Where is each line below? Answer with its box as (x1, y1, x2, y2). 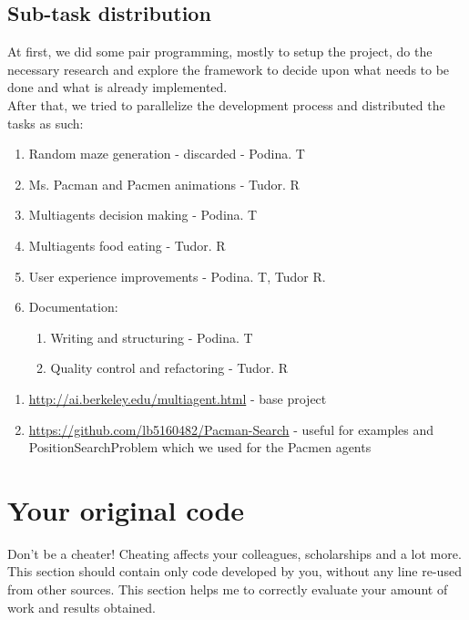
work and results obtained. (7, 597, 156, 616)
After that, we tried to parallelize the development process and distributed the (7, 95, 445, 114)
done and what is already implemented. (7, 77, 228, 97)
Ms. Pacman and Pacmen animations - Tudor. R (28, 174, 300, 193)
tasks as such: (7, 113, 84, 132)
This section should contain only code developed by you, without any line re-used (7, 562, 462, 581)
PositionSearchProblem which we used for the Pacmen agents (28, 438, 372, 457)
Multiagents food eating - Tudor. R (28, 235, 226, 254)
